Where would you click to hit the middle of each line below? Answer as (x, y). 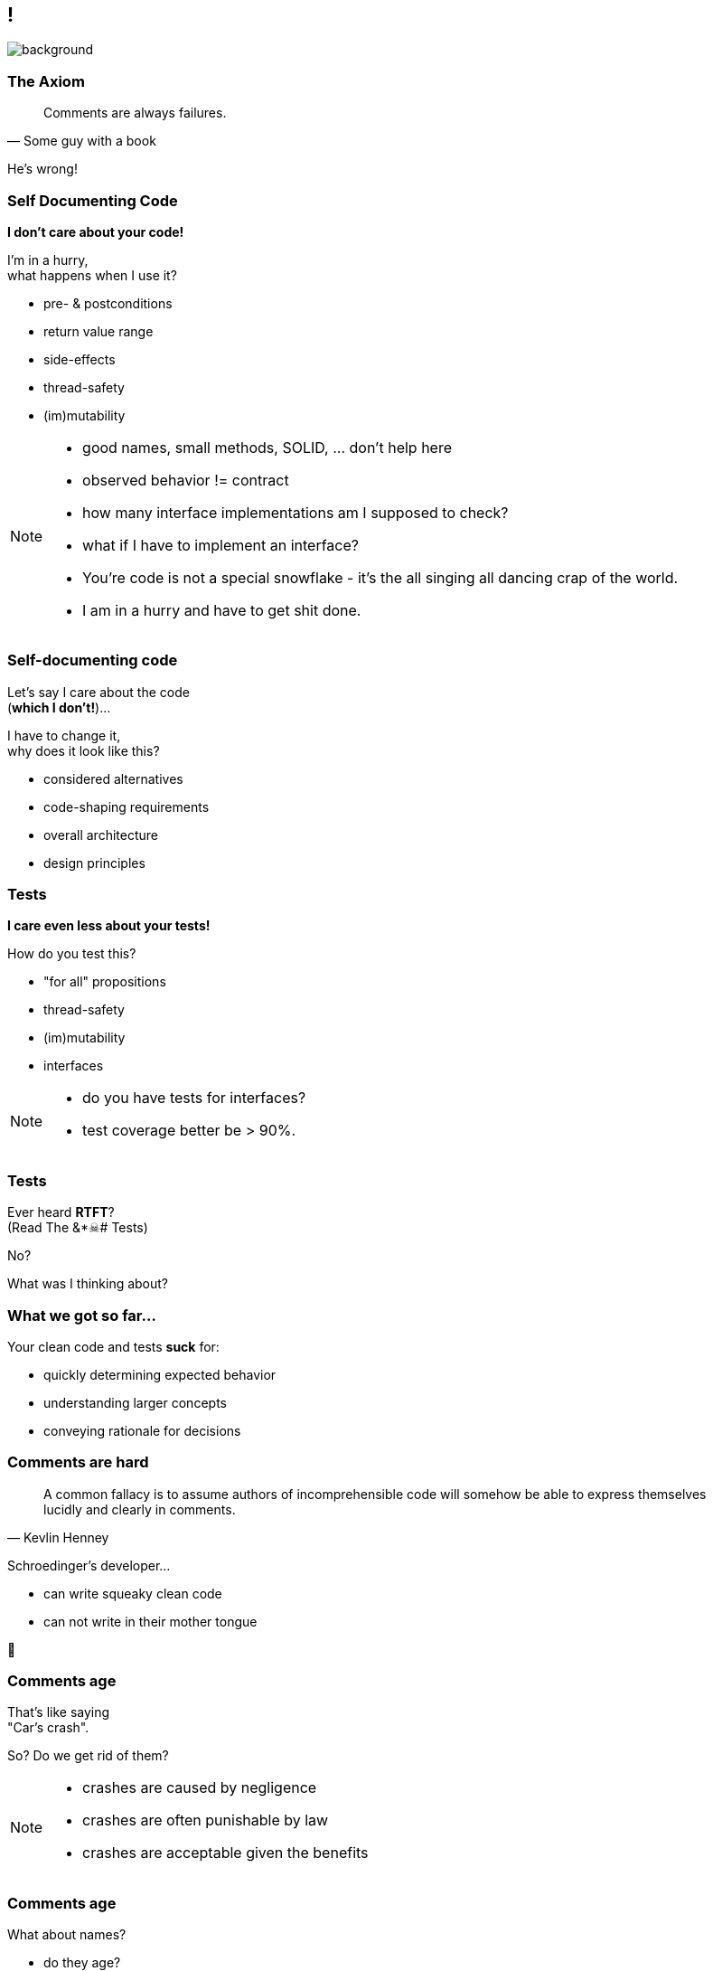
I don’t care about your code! (96, 231)
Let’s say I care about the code (99, 692)
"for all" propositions (105, 982)
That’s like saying (59, 1712)
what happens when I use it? (92, 275)
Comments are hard (78, 1462)
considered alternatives (113, 778)
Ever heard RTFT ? (61, 1212)
